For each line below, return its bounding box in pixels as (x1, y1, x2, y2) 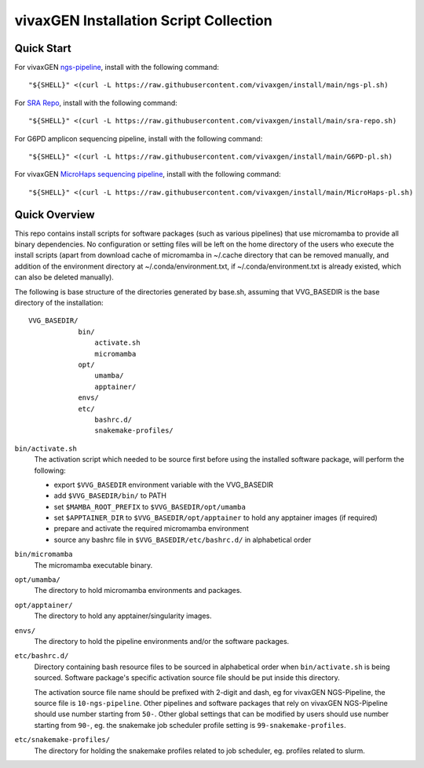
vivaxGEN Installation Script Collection (14, 12, 272, 29)
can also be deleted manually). (14, 272, 114, 282)
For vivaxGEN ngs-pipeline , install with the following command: (14, 63, 220, 72)
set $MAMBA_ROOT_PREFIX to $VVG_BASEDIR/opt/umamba (53, 502, 247, 511)
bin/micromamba (14, 550, 74, 559)
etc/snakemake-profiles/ (14, 735, 110, 744)
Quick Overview (14, 208, 95, 221)
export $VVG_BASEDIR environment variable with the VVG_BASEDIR (53, 480, 274, 489)
